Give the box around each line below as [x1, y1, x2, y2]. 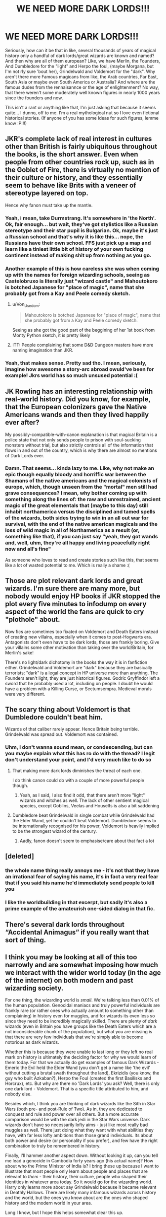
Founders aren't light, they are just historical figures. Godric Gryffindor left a [5, 675, 160, 681]
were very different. [5, 691, 45, 697]
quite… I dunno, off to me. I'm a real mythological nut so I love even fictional [5, 110, 160, 116]
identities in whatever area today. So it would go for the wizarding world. [5, 1179, 153, 1185]
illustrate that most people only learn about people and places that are [5, 1168, 148, 1174]
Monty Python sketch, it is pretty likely [12, 332, 90, 338]
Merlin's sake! [5, 649, 34, 655]
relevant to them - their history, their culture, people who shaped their [5, 1174, 147, 1180]
